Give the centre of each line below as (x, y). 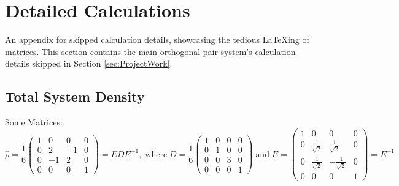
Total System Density (75, 96)
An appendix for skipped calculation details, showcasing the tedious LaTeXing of (157, 39)
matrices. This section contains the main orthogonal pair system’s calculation (150, 51)
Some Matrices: (34, 122)
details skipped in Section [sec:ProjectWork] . (89, 63)
